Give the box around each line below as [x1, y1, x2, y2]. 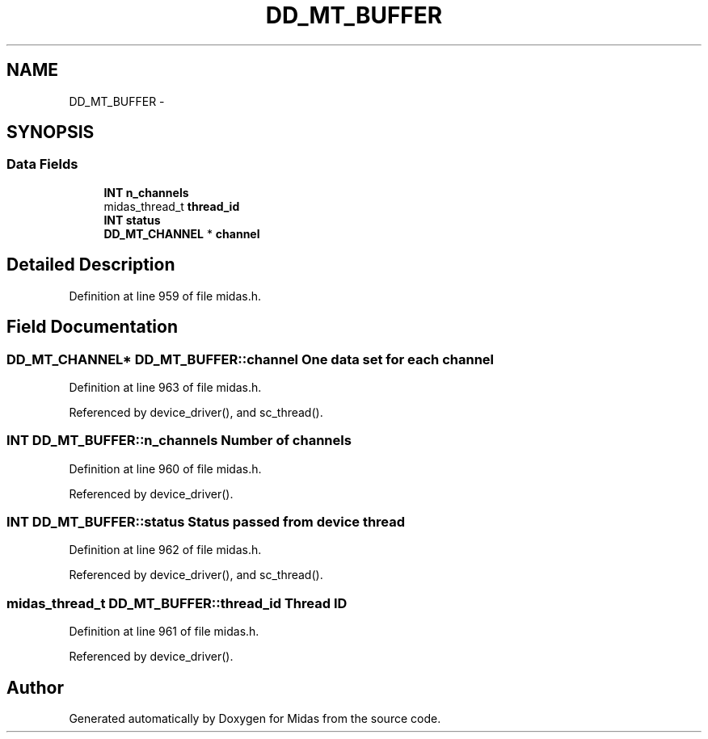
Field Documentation [6, 317, 178, 338]
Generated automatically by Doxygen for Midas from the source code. [69, 711, 441, 725]
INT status [103, 212, 161, 227]
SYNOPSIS [6, 122, 95, 143]
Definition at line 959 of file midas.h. [69, 288, 262, 303]
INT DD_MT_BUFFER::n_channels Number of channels [6, 432, 352, 449]
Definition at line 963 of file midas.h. [69, 380, 262, 394]
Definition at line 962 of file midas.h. [69, 543, 262, 557]
